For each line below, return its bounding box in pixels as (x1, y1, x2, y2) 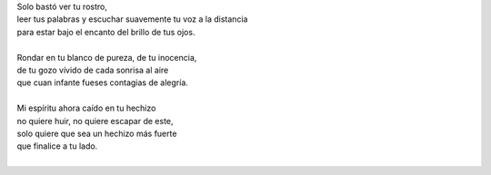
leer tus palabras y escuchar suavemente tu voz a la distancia (16, 14, 248, 24)
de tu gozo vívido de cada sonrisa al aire (16, 64, 169, 75)
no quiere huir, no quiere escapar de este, (16, 115, 174, 126)
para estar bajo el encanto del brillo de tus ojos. (16, 26, 195, 37)
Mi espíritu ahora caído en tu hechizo (16, 102, 156, 113)
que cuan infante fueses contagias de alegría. (16, 77, 188, 88)
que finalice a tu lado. (16, 141, 98, 151)
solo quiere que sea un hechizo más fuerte (16, 128, 177, 139)
